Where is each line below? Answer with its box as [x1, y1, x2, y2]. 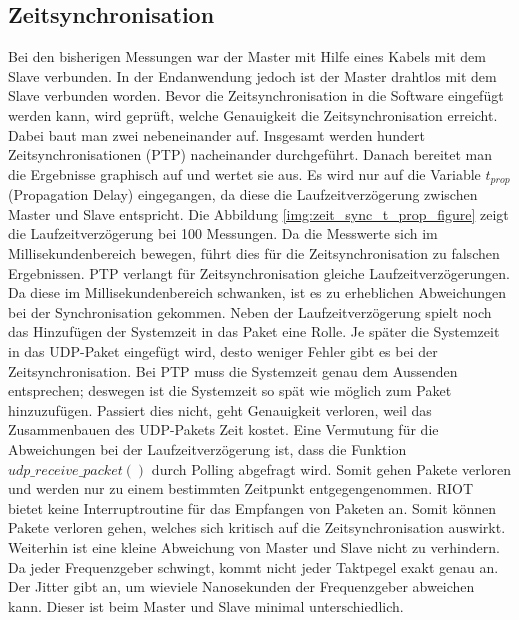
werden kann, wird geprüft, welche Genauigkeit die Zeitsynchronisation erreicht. [8, 104, 498, 125]
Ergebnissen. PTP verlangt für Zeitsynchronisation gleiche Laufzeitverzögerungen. [8, 262, 510, 283]
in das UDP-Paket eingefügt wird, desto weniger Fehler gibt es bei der [8, 340, 438, 361]
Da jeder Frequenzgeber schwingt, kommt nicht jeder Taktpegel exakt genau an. [8, 556, 499, 577]
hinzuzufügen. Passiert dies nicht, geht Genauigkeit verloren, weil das [8, 399, 432, 420]
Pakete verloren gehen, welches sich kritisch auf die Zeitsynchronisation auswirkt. [8, 517, 506, 538]
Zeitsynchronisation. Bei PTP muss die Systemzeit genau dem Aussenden [8, 360, 458, 381]
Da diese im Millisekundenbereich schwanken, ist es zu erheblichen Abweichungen [8, 282, 507, 303]
